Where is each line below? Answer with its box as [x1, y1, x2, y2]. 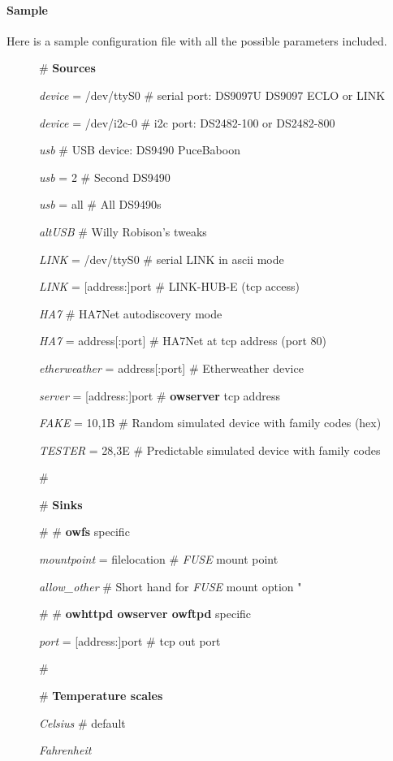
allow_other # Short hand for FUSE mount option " [39, 577, 302, 595]
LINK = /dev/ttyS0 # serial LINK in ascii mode [39, 250, 284, 267]
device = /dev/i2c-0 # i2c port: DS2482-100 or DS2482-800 [39, 114, 335, 131]
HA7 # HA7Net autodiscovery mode [39, 305, 222, 322]
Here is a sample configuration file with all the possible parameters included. [6, 32, 387, 49]
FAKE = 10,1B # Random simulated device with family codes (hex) [39, 414, 382, 431]
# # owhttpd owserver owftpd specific [39, 605, 252, 622]
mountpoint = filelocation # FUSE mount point [39, 551, 279, 568]
